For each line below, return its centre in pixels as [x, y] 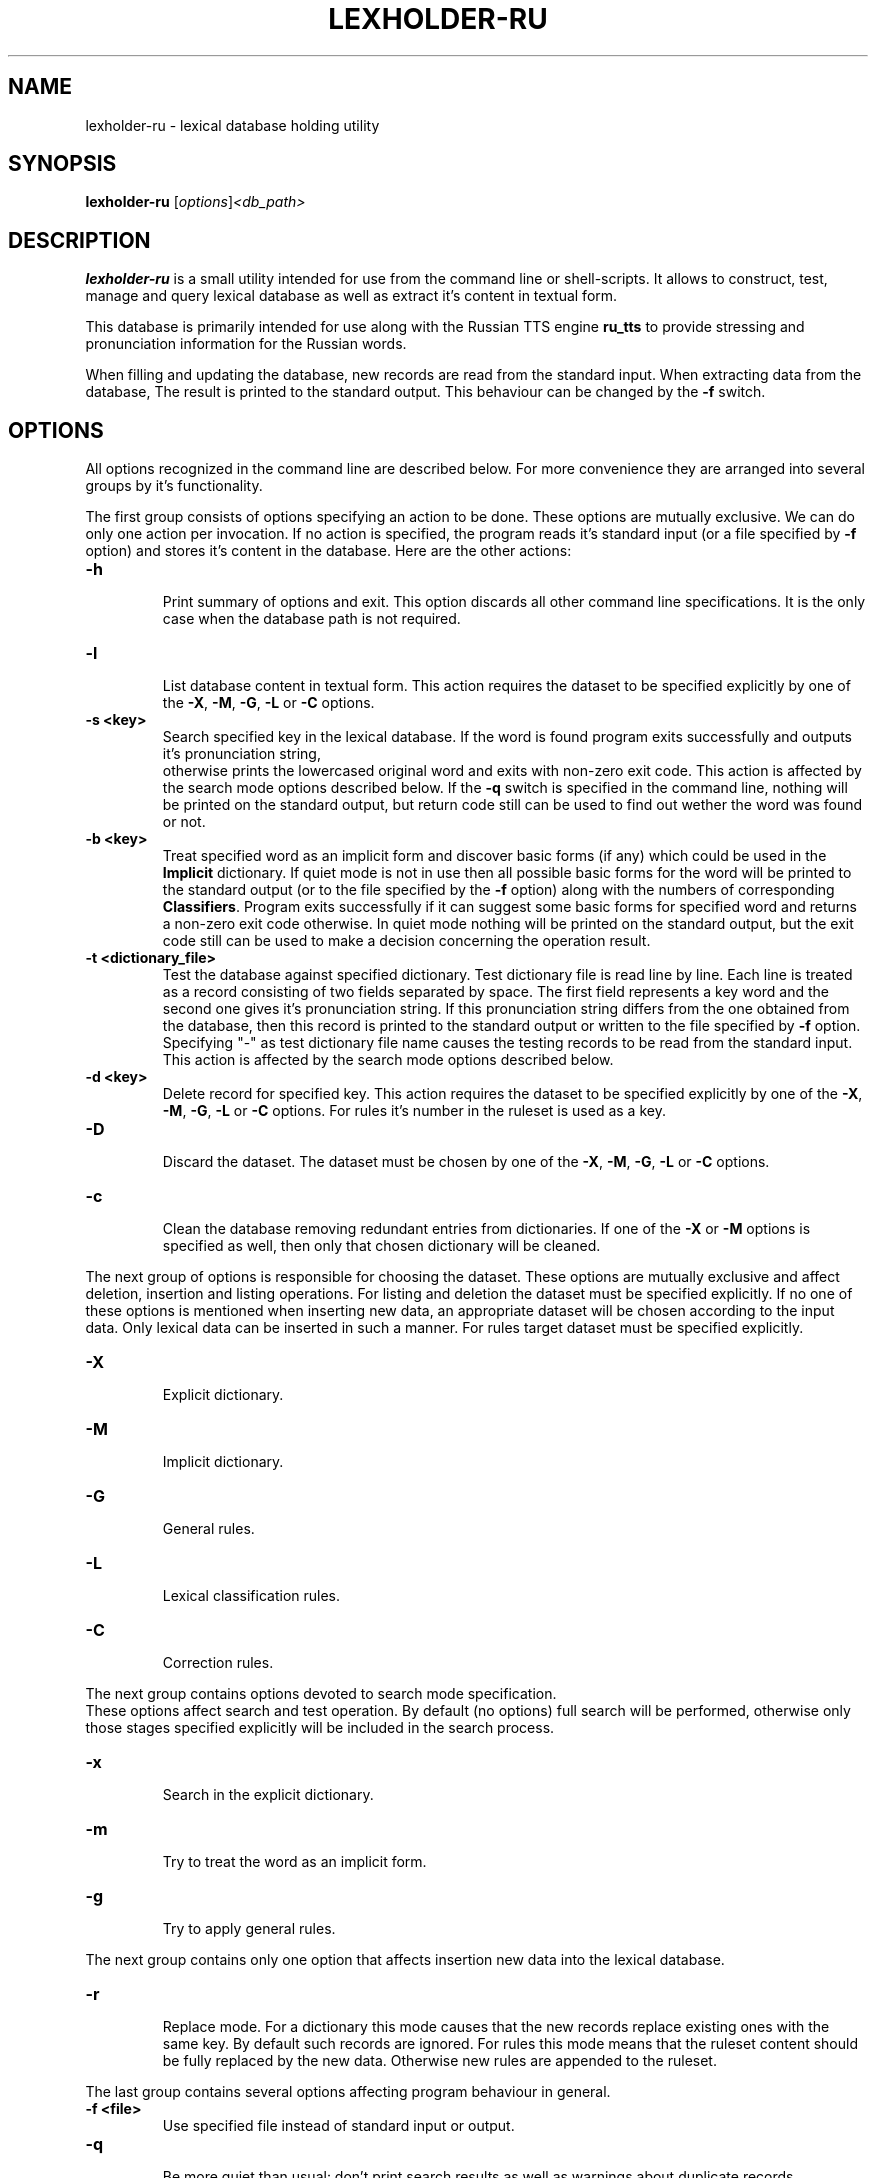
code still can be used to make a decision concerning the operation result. [406, 941]
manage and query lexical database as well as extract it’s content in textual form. [351, 296]
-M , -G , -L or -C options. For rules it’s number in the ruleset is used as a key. [414, 1111]
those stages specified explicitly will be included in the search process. [320, 1728]
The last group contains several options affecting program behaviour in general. [348, 2092]
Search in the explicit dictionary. [268, 1795]
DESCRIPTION [79, 240]
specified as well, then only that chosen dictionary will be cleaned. [381, 1246]
